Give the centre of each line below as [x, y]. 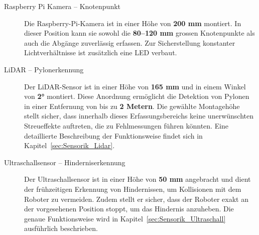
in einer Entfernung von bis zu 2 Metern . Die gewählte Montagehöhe [132, 106]
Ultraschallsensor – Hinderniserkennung [65, 162]
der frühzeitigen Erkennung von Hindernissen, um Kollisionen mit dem [133, 189]
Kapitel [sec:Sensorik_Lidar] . [70, 145]
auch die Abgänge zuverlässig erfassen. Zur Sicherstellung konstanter [130, 42]
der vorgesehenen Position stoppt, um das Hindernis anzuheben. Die [129, 209]
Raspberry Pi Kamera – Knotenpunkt [62, 6]
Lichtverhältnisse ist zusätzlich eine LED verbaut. [101, 52]
